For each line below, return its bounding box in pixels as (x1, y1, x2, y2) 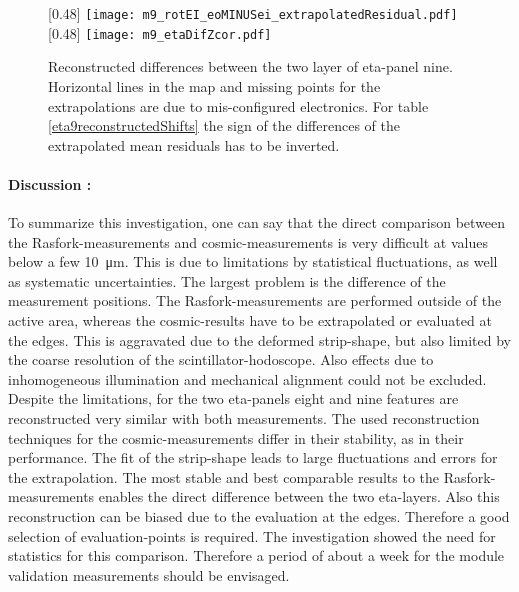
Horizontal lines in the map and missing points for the (48, 75, 381, 96)
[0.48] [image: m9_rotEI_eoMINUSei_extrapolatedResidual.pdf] (48, 3, 458, 23)
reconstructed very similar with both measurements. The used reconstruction (8, 408, 480, 429)
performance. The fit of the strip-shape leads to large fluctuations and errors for (8, 447, 498, 468)
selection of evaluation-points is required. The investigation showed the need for (8, 525, 496, 546)
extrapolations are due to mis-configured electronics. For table (48, 95, 429, 116)
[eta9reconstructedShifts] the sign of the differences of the (48, 115, 400, 136)
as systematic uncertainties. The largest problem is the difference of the (8, 270, 446, 291)
